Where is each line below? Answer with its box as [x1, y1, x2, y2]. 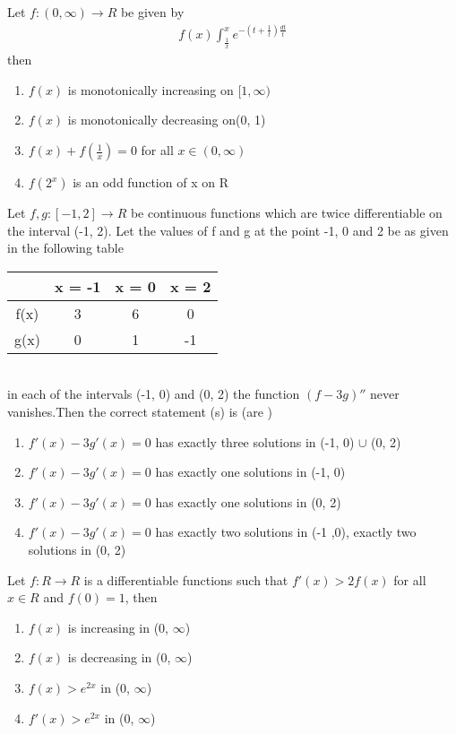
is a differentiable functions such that [83, 570, 288, 589]
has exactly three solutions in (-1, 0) [155, 432, 355, 451]
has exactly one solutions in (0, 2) [155, 492, 341, 511]
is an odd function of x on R [73, 173, 228, 192]
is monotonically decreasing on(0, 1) [67, 110, 266, 129]
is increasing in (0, [67, 617, 169, 636]
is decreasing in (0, [67, 648, 171, 667]
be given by [120, 3, 185, 21]
